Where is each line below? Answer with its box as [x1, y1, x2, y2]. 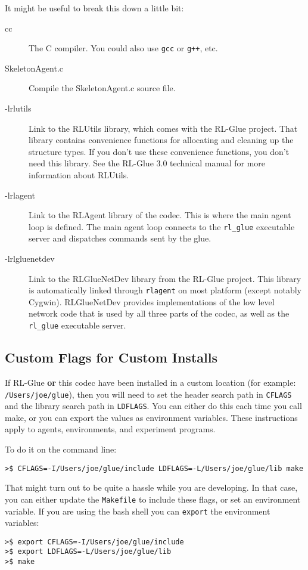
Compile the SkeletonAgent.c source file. [29, 82, 176, 94]
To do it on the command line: [5, 443, 117, 456]
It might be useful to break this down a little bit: [5, 2, 184, 14]
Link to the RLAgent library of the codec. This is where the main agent [29, 209, 291, 221]
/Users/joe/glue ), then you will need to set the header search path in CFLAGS [5, 388, 292, 400]
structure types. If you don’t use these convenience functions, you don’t [29, 145, 290, 157]
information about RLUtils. [29, 169, 129, 181]
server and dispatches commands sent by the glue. [29, 232, 211, 244]
